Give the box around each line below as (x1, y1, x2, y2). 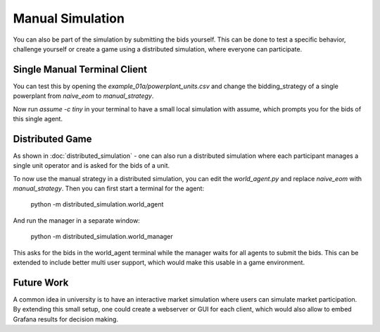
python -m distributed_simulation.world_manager (30, 233, 174, 241)
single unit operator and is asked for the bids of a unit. (13, 161, 170, 170)
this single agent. (13, 115, 63, 123)
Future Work (13, 276, 69, 288)
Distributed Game (13, 133, 92, 145)
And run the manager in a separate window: (13, 216, 140, 225)
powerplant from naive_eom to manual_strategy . (13, 92, 154, 100)
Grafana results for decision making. (13, 314, 119, 324)
